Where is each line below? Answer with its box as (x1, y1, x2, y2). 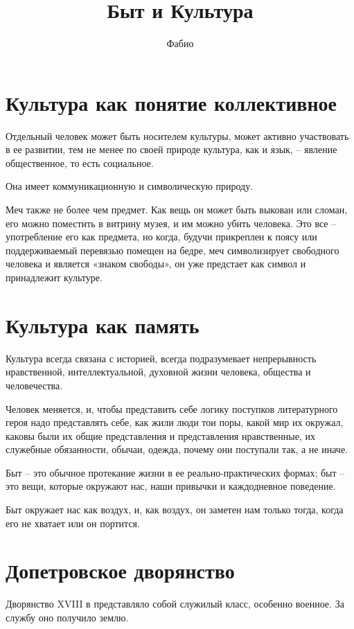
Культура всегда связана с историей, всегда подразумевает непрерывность (6, 351, 317, 365)
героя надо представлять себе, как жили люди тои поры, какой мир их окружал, (6, 415, 344, 429)
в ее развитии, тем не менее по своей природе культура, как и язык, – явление (6, 142, 337, 157)
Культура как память (6, 310, 200, 339)
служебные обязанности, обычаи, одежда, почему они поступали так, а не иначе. (6, 442, 348, 457)
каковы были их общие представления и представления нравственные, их (6, 428, 315, 443)
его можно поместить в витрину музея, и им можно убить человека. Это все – (6, 215, 337, 230)
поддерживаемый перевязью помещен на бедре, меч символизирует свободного (6, 242, 339, 257)
